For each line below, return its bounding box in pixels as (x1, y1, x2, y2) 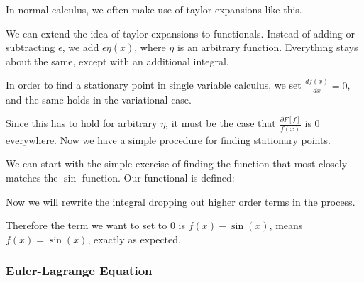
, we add (62, 40, 99, 55)
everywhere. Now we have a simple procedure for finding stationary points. (6, 132, 331, 147)
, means (269, 218, 303, 233)
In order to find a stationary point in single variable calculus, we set (6, 77, 302, 92)
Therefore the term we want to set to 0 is (6, 218, 185, 233)
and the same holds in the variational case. (6, 91, 192, 106)
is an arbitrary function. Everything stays (177, 40, 358, 55)
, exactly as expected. (87, 231, 181, 246)
